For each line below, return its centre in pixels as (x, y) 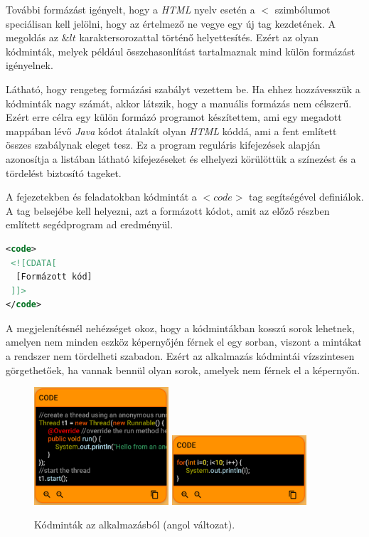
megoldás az (32, 37)
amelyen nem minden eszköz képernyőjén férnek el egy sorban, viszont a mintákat (184, 342)
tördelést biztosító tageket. (64, 172)
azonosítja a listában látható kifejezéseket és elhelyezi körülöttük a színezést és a (181, 158)
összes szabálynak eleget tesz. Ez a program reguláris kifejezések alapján (163, 145)
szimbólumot (303, 9)
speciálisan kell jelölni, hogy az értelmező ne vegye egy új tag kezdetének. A (171, 23)
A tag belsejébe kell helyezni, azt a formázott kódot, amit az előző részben (168, 210)
